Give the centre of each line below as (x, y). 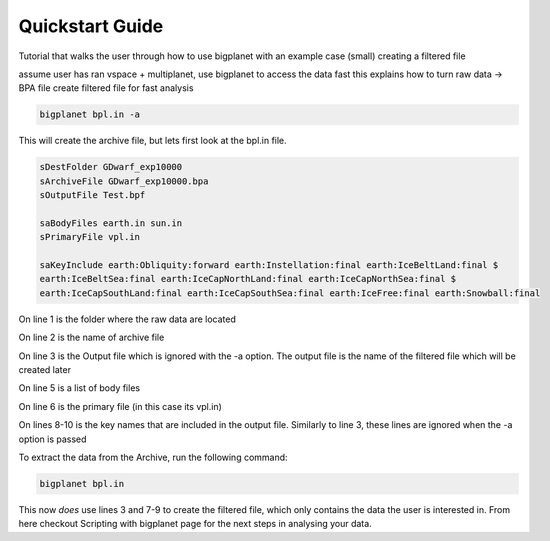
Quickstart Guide (91, 26)
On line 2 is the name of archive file (91, 337)
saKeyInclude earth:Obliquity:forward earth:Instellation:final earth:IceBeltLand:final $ (269, 265)
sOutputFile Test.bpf (92, 195)
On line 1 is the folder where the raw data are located (127, 319)
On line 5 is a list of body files (79, 388)
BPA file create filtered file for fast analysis (106, 88)
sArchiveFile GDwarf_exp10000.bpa (124, 181)
